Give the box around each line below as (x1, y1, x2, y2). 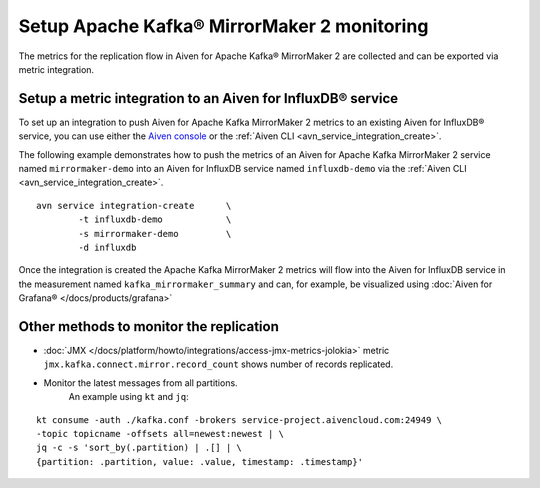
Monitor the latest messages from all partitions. (43, 376, 239, 389)
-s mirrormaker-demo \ (78, 228, 232, 239)
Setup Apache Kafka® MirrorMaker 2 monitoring (18, 15, 429, 37)
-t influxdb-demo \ (78, 214, 232, 225)
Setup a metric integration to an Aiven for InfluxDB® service (18, 90, 399, 107)
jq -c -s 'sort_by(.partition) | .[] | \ (36, 442, 242, 454)
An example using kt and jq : (68, 391, 189, 403)
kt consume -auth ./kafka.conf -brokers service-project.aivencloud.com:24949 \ (36, 414, 443, 425)
